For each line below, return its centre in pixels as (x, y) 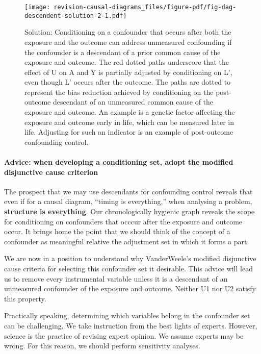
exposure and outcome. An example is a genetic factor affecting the (130, 112)
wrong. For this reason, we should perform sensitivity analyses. (102, 346)
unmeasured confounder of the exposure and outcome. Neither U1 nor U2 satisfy (130, 288)
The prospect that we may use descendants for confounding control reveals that (128, 191)
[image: (37, 7)
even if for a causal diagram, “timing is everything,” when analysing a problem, (128, 201)
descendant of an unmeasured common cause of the (133, 102)
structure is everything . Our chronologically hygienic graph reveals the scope (129, 211)
